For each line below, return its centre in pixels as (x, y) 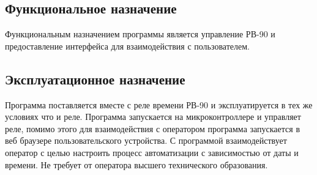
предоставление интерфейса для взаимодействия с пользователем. (127, 46)
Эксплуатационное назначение (95, 79)
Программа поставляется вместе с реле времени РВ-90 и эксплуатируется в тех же (159, 104)
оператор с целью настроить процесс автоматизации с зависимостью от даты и (152, 152)
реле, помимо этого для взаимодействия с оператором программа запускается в (153, 128)
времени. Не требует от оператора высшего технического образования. (136, 164)
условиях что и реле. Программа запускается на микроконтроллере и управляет (153, 117)
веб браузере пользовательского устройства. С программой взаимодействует (146, 140)
